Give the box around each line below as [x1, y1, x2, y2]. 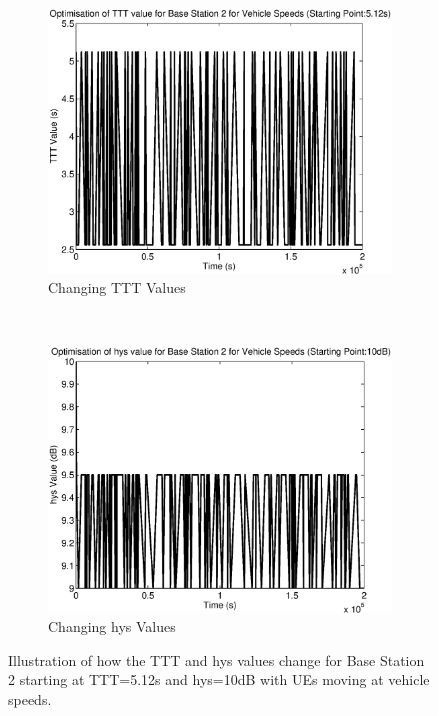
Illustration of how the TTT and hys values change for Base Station [8, 649, 425, 670]
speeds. [8, 688, 52, 709]
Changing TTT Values [48, 277, 186, 298]
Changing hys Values [48, 616, 176, 637]
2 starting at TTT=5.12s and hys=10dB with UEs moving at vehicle [8, 669, 430, 690]
